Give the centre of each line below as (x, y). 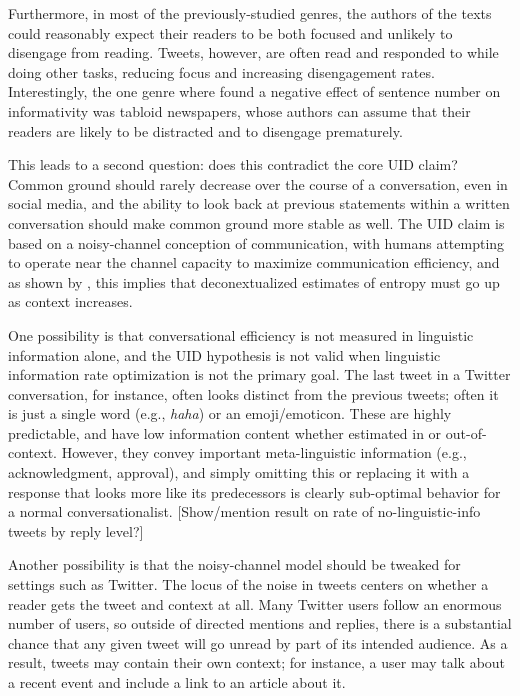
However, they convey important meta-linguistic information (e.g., (264, 452)
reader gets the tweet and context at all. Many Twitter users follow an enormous (255, 603)
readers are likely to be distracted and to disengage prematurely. (205, 130)
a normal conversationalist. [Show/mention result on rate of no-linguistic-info (244, 511)
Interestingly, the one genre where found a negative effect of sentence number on (254, 91)
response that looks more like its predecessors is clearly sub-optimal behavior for (254, 491)
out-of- (466, 432)
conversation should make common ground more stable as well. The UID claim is (256, 222)
